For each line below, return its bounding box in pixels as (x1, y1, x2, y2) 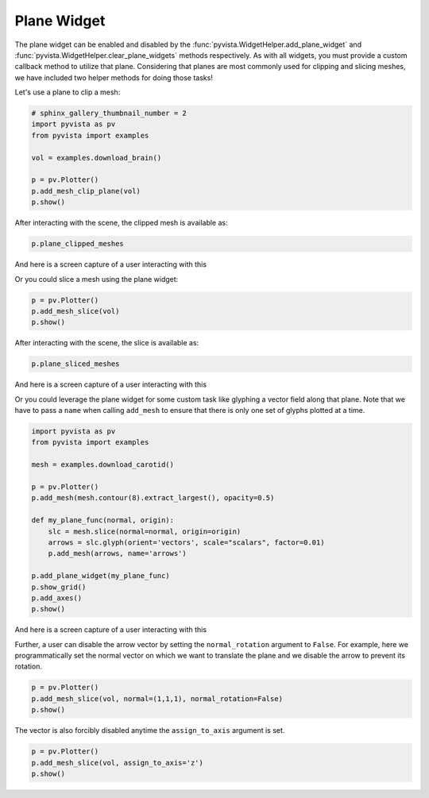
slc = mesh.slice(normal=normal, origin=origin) (48, 526, 242, 536)
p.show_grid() (31, 582, 87, 592)
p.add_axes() (31, 593, 83, 603)
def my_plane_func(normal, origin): (31, 516, 175, 525)
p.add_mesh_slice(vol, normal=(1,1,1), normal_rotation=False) (31, 694, 284, 703)
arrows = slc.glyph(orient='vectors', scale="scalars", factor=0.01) (48, 538, 325, 547)
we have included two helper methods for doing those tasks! (14, 72, 214, 83)
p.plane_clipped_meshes (31, 239, 125, 249)
